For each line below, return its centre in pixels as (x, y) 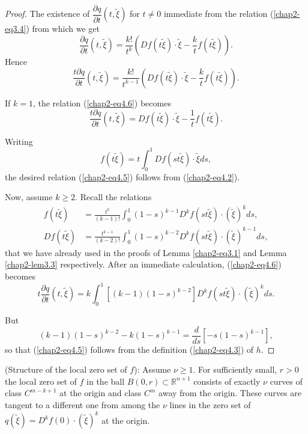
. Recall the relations (113, 197)
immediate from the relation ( (219, 14)
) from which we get (63, 29)
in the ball (106, 381)
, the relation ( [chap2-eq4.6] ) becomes (102, 102)
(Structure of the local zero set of (66, 369)
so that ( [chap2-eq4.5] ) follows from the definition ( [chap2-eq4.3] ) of (129, 349)
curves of (286, 381)
